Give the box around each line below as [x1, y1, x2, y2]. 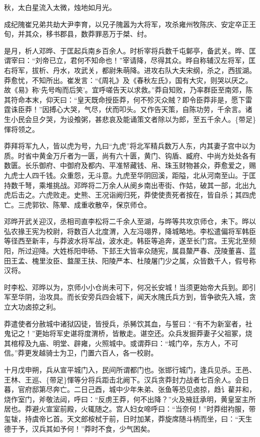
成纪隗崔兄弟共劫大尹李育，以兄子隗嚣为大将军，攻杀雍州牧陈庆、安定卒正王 [4, 18, 256, 29]
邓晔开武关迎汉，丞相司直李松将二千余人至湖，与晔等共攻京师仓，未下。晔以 [4, 216, 256, 226]
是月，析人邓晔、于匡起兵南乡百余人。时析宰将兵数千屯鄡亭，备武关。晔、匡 [4, 45, 256, 55]
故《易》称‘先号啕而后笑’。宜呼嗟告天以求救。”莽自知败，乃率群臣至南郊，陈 [4, 84, 253, 95]
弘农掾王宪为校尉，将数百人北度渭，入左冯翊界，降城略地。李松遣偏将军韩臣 [4, 225, 256, 236]
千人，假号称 [213, 255, 256, 265]
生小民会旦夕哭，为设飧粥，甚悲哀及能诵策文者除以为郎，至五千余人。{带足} [4, 113, 256, 124]
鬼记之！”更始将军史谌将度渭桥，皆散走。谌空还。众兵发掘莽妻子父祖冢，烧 [4, 328, 252, 338]
